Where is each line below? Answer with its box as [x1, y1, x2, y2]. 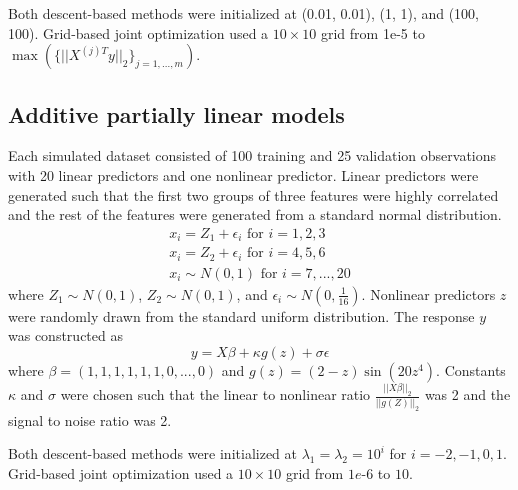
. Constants [436, 359, 506, 380]
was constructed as [8, 325, 123, 346]
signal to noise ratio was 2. [8, 409, 172, 430]
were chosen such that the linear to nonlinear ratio [60, 384, 371, 405]
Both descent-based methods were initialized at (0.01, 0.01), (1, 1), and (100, [8, 3, 480, 23]
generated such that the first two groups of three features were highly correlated [8, 184, 499, 205]
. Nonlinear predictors [361, 283, 496, 304]
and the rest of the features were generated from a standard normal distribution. [8, 204, 502, 225]
